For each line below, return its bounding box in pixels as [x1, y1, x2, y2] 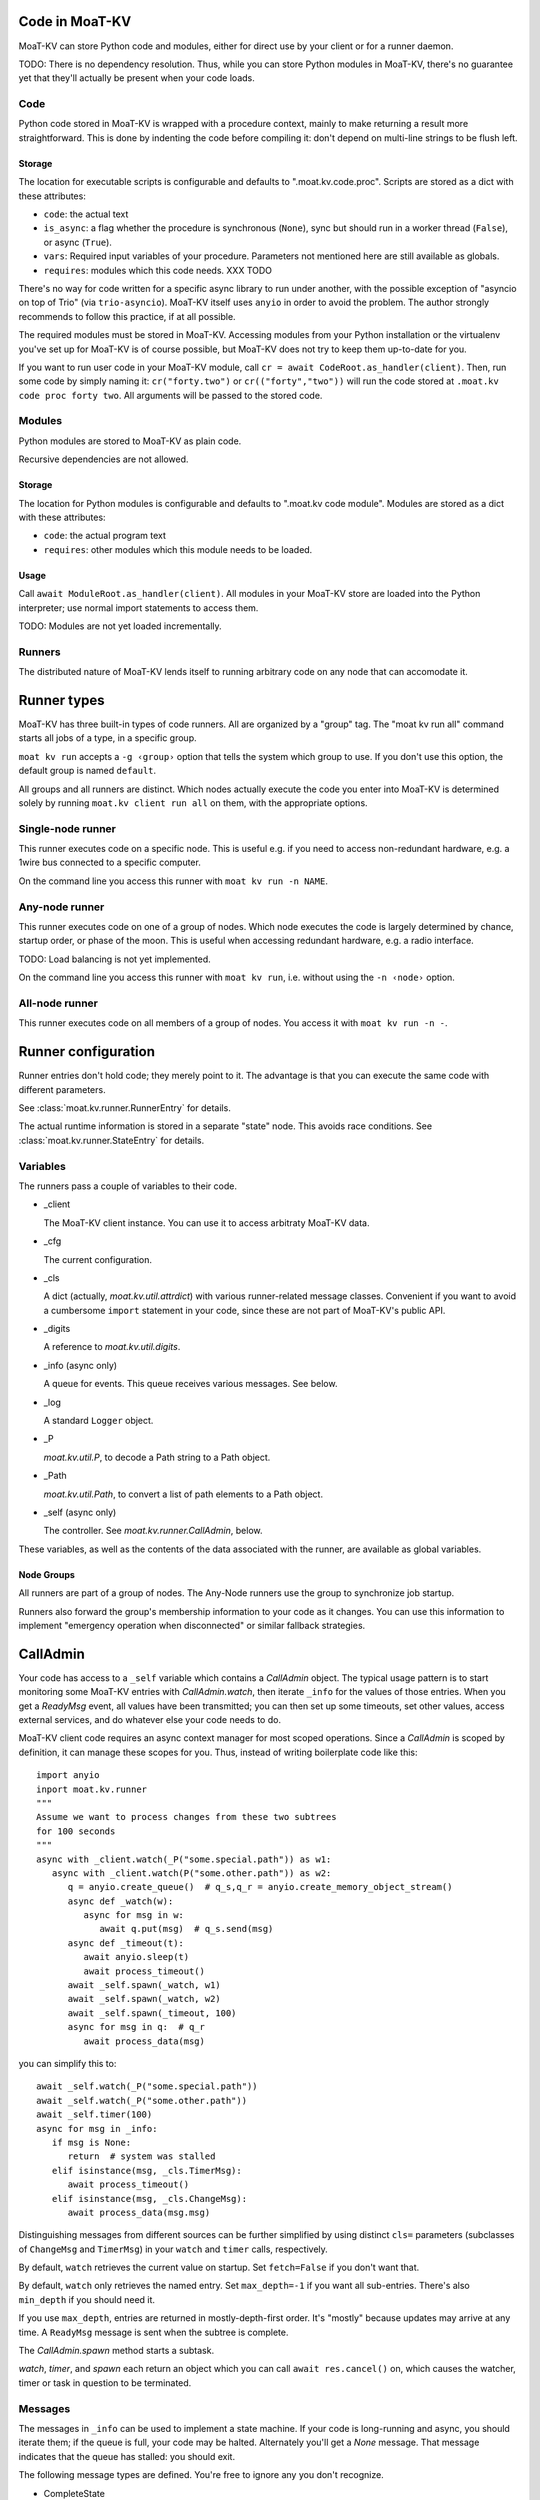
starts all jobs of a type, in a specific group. [18, 732, 197, 744]
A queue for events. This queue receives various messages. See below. [43, 1378, 338, 1390]
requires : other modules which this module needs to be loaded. [43, 543, 313, 555]
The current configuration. [43, 1253, 153, 1265]
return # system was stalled [67, 2151, 216, 2162]
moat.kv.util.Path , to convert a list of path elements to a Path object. [43, 1488, 324, 1500]
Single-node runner [18, 821, 117, 835]
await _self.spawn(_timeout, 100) [67, 2007, 237, 2019]
